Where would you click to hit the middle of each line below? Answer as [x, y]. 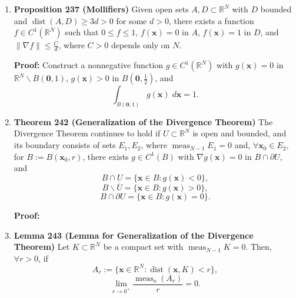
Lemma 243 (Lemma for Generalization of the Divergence [134, 235]
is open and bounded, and [240, 133]
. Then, [259, 247]
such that [82, 32]
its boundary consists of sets [65, 145]
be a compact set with [143, 247]
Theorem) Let [42, 247]
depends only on [140, 45]
